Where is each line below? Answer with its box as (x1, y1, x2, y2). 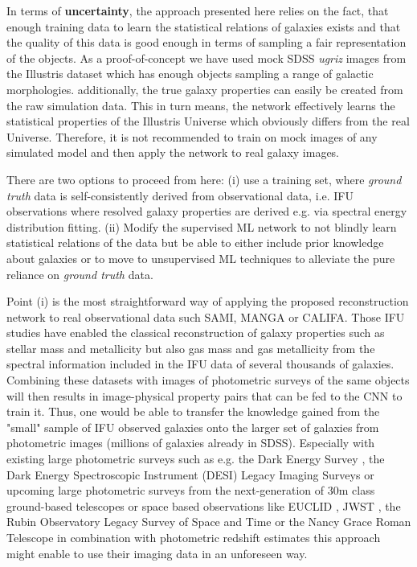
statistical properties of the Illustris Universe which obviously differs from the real (6, 113, 410, 129)
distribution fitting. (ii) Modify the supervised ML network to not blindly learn (6, 218, 397, 235)
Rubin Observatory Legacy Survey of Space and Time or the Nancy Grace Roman (6, 513, 411, 530)
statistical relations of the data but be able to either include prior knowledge (6, 234, 384, 251)
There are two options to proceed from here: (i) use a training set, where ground (6, 171, 402, 187)
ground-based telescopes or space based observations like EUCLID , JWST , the (6, 497, 401, 514)
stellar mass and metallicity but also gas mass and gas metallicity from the (6, 339, 375, 356)
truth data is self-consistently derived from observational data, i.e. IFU (6, 187, 354, 203)
